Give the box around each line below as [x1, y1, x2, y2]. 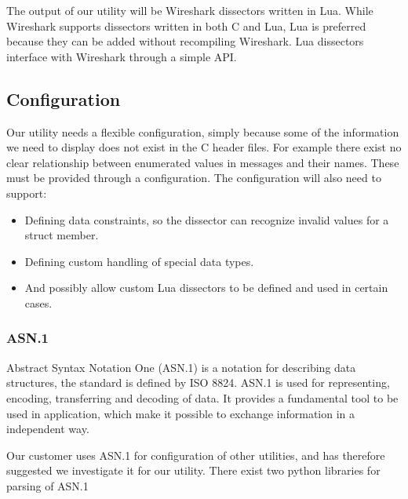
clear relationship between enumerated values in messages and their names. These [6, 154, 399, 170]
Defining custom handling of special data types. [24, 253, 254, 269]
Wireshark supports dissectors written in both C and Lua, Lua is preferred [6, 17, 366, 34]
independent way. [6, 421, 89, 437]
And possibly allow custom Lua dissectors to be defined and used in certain [24, 279, 388, 296]
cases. [24, 294, 53, 311]
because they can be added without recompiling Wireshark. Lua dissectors [6, 33, 364, 49]
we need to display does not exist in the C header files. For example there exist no [6, 139, 402, 155]
